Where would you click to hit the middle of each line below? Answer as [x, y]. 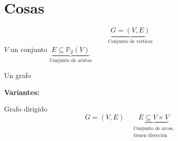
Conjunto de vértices [130, 42]
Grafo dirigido [26, 109]
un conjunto [29, 49]
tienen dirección [150, 135]
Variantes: [22, 92]
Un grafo [18, 75]
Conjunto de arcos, [153, 128]
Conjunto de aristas [70, 61]
